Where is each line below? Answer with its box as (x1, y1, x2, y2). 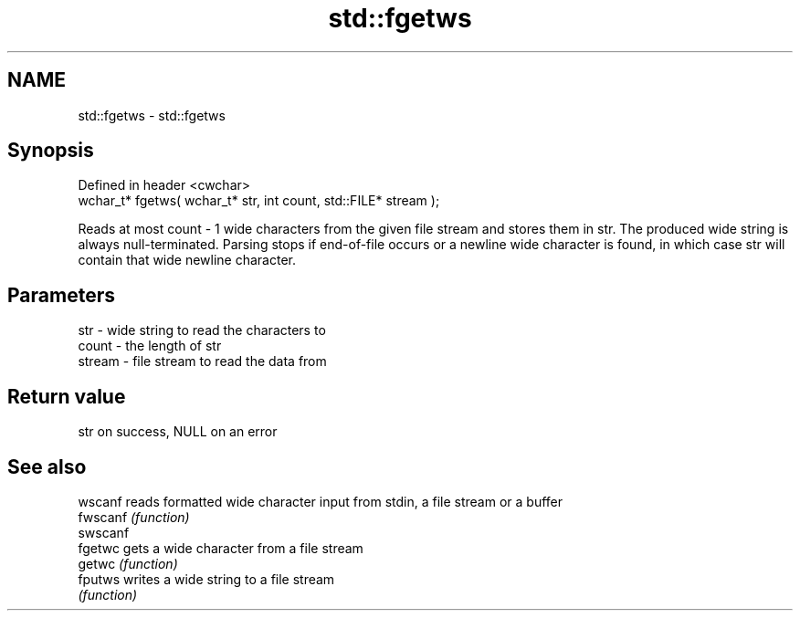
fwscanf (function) (78, 508, 190, 525)
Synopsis (7, 139, 94, 162)
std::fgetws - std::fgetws (78, 107, 226, 123)
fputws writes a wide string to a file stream (78, 571, 335, 587)
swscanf (78, 524, 130, 540)
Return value (7, 384, 126, 408)
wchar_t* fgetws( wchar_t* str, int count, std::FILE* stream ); (78, 193, 440, 209)
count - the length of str (78, 338, 222, 354)
